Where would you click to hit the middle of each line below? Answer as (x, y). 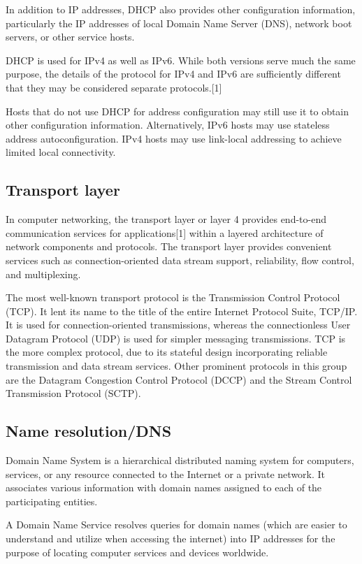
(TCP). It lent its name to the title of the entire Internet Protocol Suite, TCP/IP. (182, 311)
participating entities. (52, 501)
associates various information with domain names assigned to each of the (164, 487)
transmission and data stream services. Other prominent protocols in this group (176, 366)
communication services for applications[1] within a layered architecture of (165, 232)
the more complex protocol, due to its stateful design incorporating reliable (167, 352)
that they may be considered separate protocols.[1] (114, 87)
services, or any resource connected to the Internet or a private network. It (166, 473)
